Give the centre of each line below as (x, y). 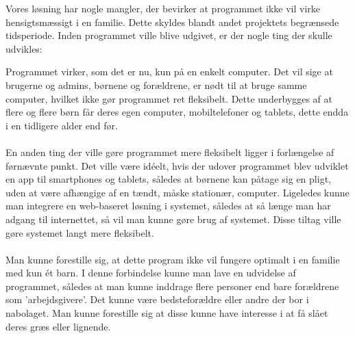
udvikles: (24, 48)
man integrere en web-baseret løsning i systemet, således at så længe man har (168, 206)
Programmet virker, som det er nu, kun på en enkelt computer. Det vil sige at (169, 71)
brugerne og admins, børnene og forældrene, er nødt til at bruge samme (156, 84)
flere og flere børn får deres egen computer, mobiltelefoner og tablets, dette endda (177, 112)
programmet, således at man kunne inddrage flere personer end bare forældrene (172, 286)
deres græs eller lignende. (58, 326)
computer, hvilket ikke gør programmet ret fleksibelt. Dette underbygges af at (169, 98)
